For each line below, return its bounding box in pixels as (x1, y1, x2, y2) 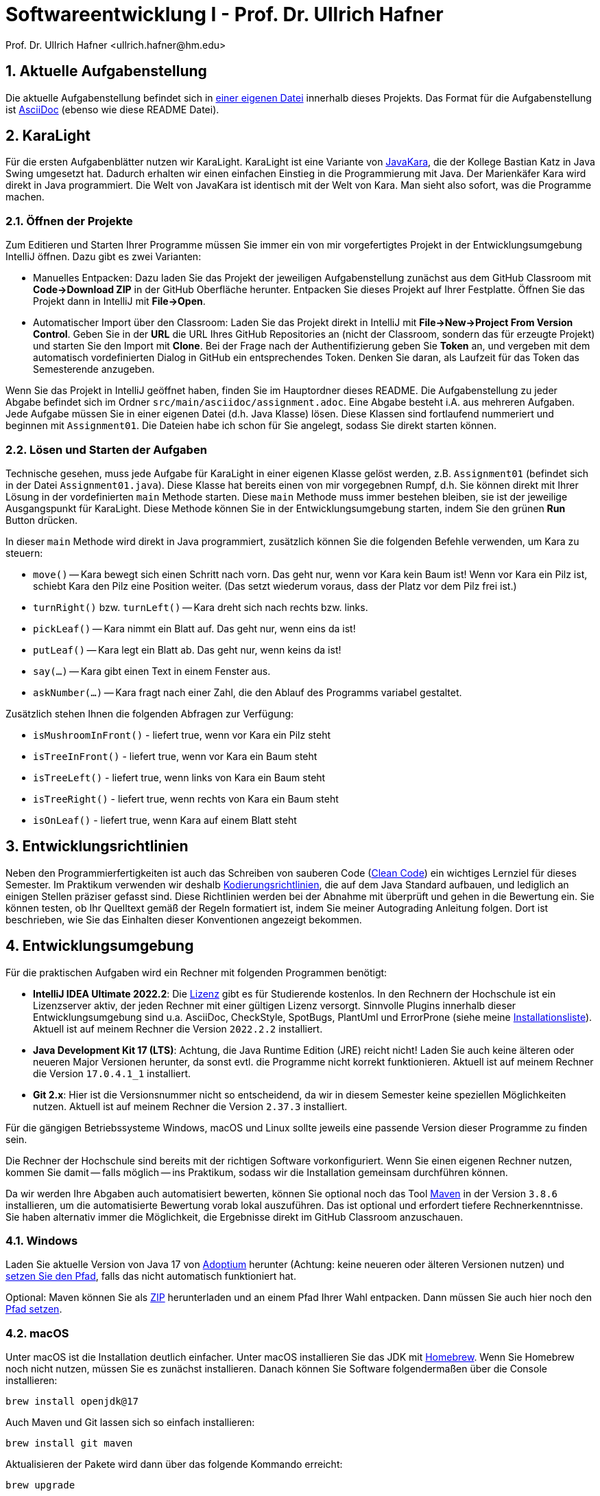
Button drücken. (5, 514, 78, 526)
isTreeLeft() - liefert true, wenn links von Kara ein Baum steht (33, 771, 326, 783)
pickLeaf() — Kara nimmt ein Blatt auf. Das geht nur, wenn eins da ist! (33, 622, 356, 634)
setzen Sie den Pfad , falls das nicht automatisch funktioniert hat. (5, 1270, 296, 1282)
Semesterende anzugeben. (33, 363, 155, 376)
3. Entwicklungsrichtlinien (5, 838, 189, 855)
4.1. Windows (5, 1234, 78, 1247)
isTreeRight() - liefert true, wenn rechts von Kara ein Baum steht (33, 792, 339, 805)
